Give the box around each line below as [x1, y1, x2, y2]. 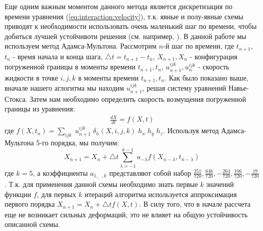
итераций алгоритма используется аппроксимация [84, 188, 237, 199]
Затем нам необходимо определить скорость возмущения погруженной [29, 93, 246, 104]
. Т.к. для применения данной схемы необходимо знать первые [5, 179, 198, 189]
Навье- [228, 83, 249, 93]
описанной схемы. [5, 219, 60, 229]
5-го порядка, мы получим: [36, 137, 119, 147]
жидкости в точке [5, 72, 58, 83]
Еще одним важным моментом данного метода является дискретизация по [5, 1, 233, 11]
